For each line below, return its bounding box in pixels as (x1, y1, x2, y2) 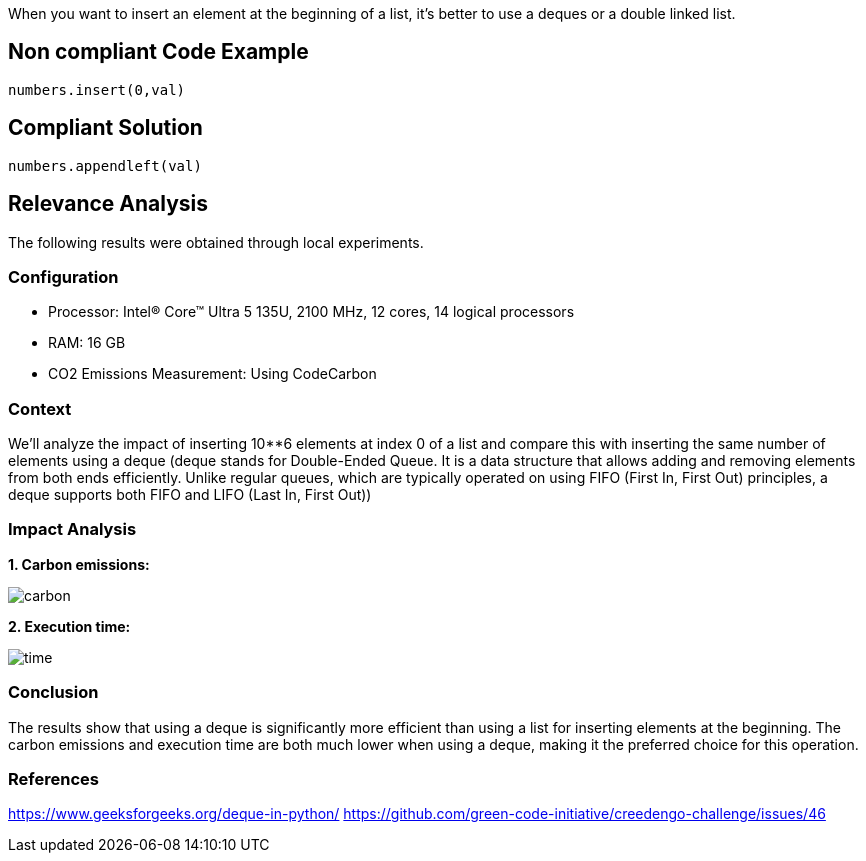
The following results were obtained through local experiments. (8, 233, 424, 251)
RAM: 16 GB (48, 334, 126, 352)
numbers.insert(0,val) (8, 81, 186, 98)
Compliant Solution (8, 115, 203, 141)
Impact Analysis (8, 519, 137, 540)
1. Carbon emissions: (8, 555, 150, 573)
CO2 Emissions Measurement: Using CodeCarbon (48, 365, 377, 383)
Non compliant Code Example (8, 39, 309, 65)
